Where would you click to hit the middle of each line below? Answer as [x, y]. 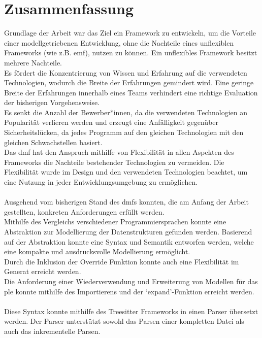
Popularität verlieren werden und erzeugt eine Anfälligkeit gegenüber [111, 122]
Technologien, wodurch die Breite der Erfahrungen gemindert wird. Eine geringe [129, 82]
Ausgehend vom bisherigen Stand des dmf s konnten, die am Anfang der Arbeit [126, 202]
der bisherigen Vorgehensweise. [52, 102]
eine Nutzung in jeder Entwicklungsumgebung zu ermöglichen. [101, 182]
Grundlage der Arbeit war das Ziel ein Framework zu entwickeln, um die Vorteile [130, 33]
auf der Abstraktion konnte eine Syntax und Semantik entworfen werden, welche [129, 241]
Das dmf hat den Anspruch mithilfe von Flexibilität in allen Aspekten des [119, 152]
